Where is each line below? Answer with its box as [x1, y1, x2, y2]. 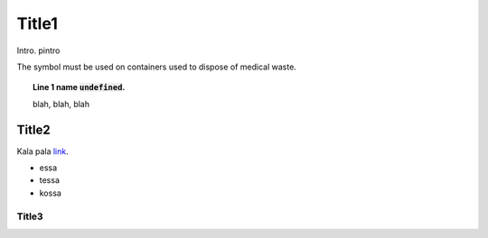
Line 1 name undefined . [33, 82, 126, 93]
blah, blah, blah [33, 98, 90, 109]
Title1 [16, 14, 58, 33]
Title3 [16, 210, 44, 223]
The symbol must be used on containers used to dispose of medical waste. [16, 61, 297, 72]
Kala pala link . [16, 145, 70, 157]
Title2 [16, 122, 51, 137]
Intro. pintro [16, 45, 61, 56]
